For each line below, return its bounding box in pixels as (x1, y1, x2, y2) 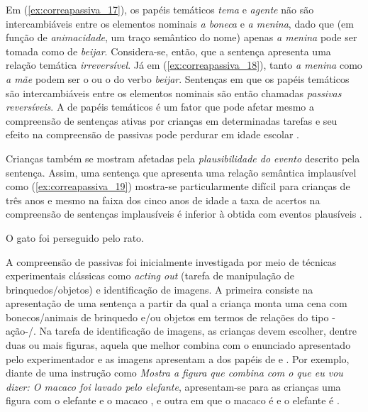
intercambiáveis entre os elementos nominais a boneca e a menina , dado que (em (6, 16, 354, 30)
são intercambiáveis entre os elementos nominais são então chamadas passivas (6, 85, 342, 100)
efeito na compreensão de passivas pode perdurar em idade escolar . (6, 127, 299, 142)
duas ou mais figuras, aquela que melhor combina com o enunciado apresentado (6, 338, 351, 352)
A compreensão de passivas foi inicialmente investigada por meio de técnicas (6, 254, 337, 269)
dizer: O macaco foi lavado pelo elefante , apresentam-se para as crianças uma (6, 379, 341, 394)
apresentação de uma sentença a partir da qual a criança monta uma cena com (6, 296, 347, 311)
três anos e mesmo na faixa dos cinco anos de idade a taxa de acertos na (6, 192, 320, 207)
